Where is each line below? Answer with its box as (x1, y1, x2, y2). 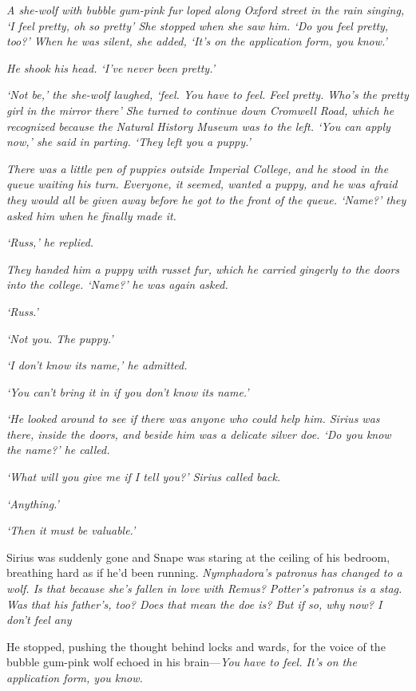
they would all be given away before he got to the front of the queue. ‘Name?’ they (6, 191, 406, 207)
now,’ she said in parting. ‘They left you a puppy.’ (6, 133, 251, 150)
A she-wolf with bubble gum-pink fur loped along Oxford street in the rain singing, (6, 2, 405, 18)
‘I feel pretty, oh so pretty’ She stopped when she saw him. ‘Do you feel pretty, (6, 17, 389, 34)
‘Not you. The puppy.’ (6, 330, 113, 346)
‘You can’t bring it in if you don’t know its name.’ (6, 383, 249, 400)
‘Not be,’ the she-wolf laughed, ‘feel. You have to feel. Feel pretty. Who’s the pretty (6, 86, 409, 103)
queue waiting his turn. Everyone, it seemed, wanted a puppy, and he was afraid (6, 176, 398, 192)
